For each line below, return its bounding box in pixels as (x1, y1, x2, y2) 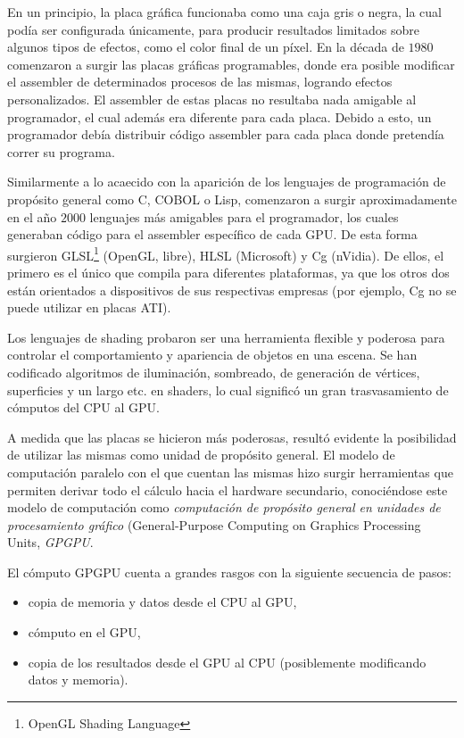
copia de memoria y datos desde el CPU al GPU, (28, 593, 297, 611)
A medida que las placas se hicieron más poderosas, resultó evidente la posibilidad (7, 427, 457, 446)
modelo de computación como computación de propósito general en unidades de (7, 498, 441, 517)
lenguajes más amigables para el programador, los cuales (89, 207, 399, 226)
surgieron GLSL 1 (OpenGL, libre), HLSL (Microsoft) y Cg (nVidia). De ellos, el (7, 243, 444, 264)
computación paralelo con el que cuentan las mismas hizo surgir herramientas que (7, 462, 453, 481)
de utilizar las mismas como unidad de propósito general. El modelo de (7, 445, 395, 464)
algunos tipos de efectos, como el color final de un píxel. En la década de (7, 37, 404, 56)
